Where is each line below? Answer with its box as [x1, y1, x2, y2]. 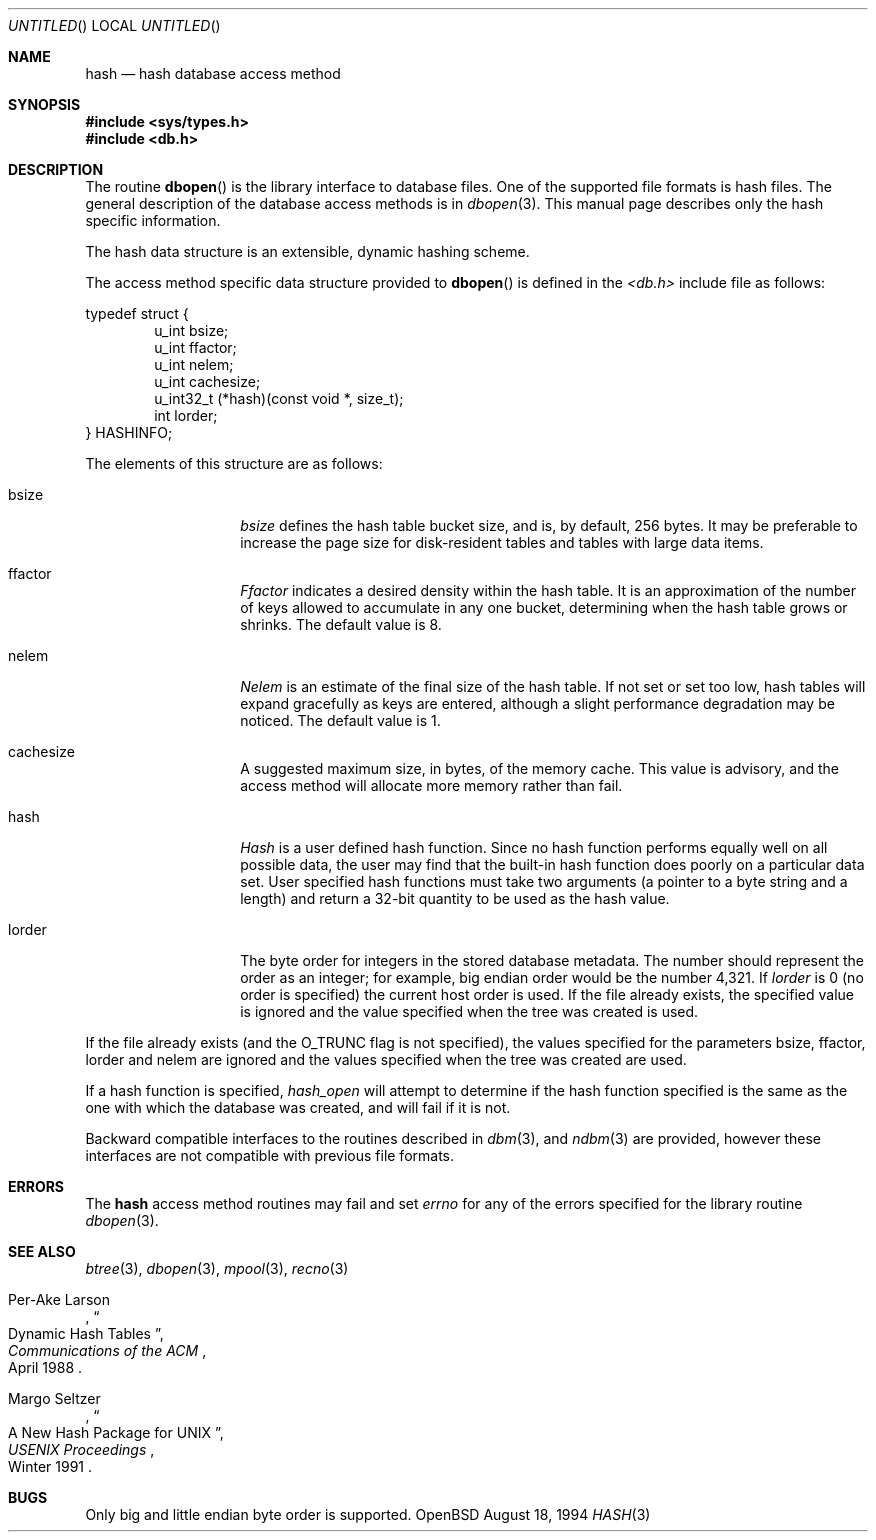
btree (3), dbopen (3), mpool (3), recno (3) [85, 1260, 349, 1277]
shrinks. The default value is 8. [240, 616, 442, 633]
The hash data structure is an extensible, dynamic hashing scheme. [85, 243, 530, 260]
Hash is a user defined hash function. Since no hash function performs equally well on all [240, 839, 828, 856]
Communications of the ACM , [8, 1342, 207, 1359]
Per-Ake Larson [8, 1291, 110, 1308]
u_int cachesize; [154, 373, 261, 390]
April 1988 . [8, 1359, 83, 1376]
